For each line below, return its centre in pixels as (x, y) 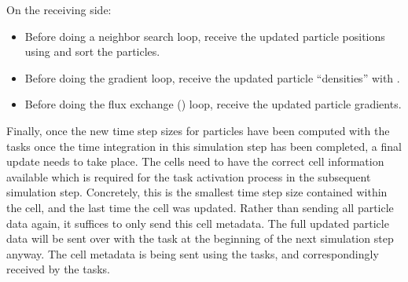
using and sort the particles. (92, 51)
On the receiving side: (59, 9)
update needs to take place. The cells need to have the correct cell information (195, 161)
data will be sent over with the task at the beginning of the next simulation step (200, 238)
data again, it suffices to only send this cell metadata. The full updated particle (198, 223)
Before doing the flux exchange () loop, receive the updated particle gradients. (213, 104)
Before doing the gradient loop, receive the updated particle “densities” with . (212, 77)
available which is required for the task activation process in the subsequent (189, 176)
